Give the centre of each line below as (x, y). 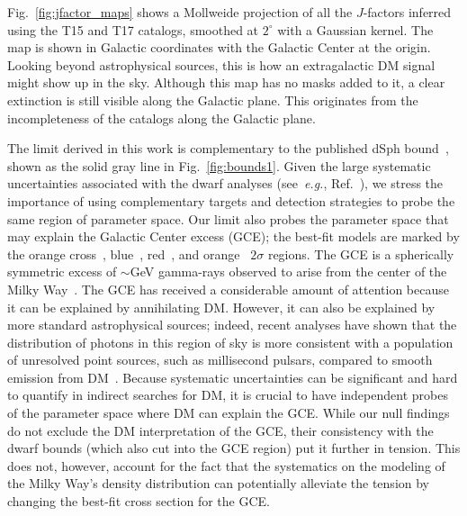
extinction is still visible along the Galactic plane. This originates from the (213, 100)
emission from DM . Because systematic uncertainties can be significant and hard (233, 377)
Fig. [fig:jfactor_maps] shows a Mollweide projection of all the (180, 12)
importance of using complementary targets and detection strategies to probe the (231, 200)
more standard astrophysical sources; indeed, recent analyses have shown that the (232, 325)
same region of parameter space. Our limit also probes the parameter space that (228, 218)
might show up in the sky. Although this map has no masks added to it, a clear (226, 82)
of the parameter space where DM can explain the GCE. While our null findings (229, 413)
